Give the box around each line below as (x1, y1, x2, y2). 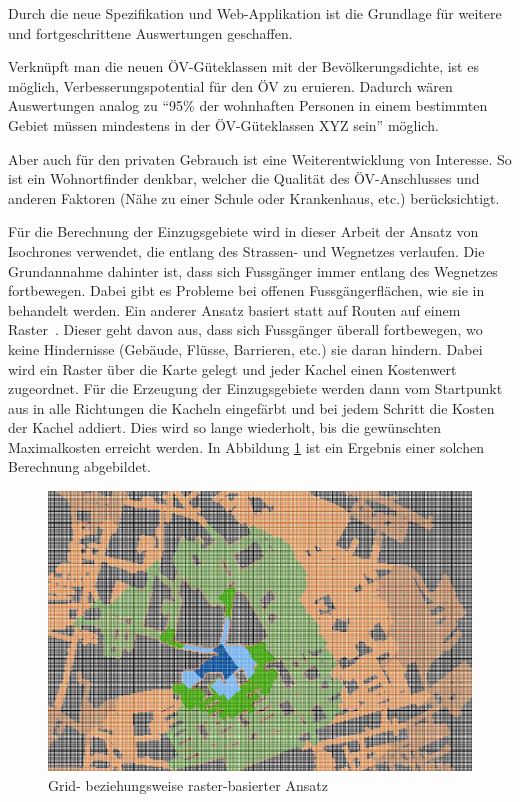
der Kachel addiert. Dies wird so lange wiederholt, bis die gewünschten (8, 417, 442, 438)
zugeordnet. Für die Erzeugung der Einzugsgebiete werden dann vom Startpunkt (8, 378, 503, 399)
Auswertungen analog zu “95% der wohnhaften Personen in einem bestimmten (8, 95, 488, 116)
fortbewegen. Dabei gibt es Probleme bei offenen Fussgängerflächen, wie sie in (8, 280, 485, 301)
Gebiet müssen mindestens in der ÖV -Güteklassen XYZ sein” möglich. (8, 114, 439, 135)
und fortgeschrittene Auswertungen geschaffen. (8, 22, 293, 43)
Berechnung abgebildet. (8, 456, 151, 477)
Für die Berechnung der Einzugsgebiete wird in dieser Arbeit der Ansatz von (8, 221, 479, 242)
